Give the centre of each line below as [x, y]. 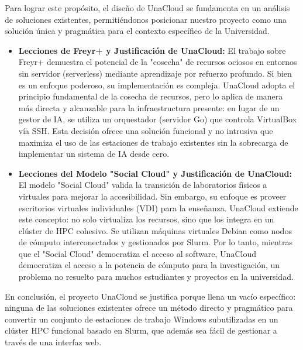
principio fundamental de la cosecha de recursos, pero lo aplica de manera [151, 96]
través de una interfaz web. [53, 342]
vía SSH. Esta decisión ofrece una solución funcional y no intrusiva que [146, 130]
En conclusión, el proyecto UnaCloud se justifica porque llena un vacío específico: [150, 296]
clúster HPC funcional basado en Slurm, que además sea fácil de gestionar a [141, 330]
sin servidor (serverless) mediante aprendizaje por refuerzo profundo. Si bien [155, 73]
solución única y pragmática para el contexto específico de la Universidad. [137, 31]
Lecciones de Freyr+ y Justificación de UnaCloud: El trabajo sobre [152, 50]
